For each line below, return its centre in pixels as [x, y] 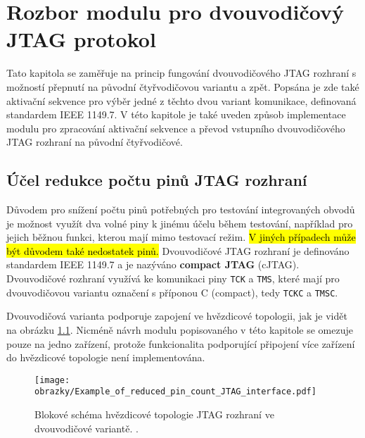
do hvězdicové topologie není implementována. [106, 357]
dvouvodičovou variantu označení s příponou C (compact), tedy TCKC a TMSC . [172, 292]
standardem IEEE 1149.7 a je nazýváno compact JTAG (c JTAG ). [153, 264]
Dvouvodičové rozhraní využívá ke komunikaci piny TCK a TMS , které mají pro [173, 279]
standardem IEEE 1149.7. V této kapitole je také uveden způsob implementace [176, 114]
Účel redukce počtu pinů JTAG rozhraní [157, 180]
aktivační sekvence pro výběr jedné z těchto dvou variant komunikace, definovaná [181, 100]
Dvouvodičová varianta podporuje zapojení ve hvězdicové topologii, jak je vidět [177, 316]
